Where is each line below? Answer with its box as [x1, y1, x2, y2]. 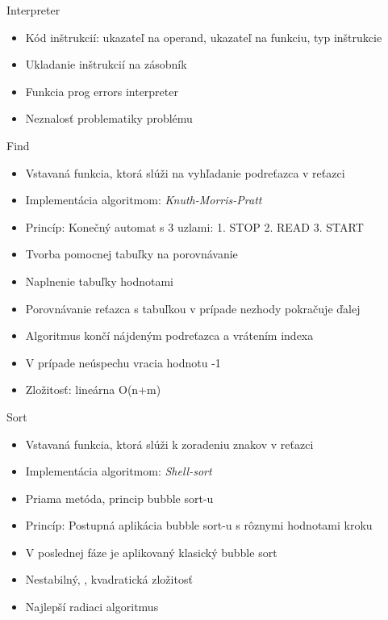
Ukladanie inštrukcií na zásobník [25, 56, 187, 73]
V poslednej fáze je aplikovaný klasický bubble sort [25, 543, 277, 560]
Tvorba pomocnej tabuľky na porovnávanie [25, 245, 238, 262]
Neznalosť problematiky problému [25, 110, 193, 127]
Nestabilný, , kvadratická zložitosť [25, 571, 193, 588]
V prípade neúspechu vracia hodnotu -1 [25, 354, 221, 371]
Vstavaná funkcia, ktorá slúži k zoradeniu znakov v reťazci [25, 435, 314, 452]
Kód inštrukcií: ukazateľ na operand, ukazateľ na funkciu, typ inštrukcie [25, 28, 382, 45]
